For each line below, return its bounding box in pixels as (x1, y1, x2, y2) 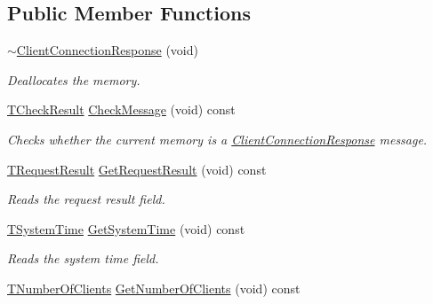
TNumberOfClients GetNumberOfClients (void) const (7, 278, 301, 297)
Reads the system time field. (7, 249, 159, 268)
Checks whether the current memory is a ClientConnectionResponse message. (7, 129, 428, 148)
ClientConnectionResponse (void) (16, 41, 198, 59)
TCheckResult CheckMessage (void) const (7, 100, 236, 119)
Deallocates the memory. (7, 70, 140, 89)
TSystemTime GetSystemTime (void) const (7, 219, 245, 238)
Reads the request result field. (7, 190, 165, 208)
